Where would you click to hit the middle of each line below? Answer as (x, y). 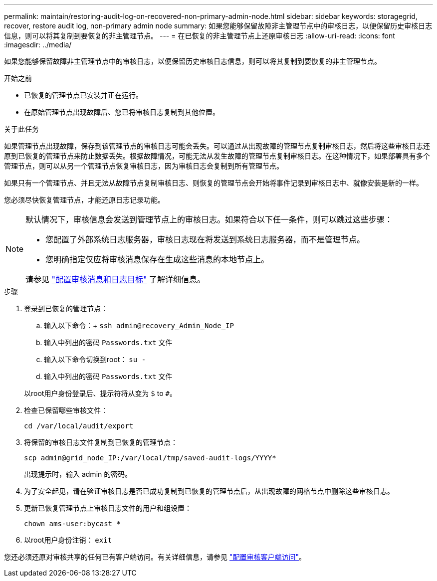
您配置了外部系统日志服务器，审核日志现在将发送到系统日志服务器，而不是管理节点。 (205, 239)
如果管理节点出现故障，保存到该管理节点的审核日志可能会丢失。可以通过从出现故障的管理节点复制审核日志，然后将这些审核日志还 (217, 146)
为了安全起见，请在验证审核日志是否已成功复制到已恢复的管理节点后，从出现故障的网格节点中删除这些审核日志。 (209, 491)
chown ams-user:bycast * (72, 524)
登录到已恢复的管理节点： (66, 308)
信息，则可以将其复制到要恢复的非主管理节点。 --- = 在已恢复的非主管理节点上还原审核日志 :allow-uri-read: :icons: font (200, 36)
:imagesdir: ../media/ (38, 45)
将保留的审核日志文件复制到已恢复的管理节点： (101, 442)
